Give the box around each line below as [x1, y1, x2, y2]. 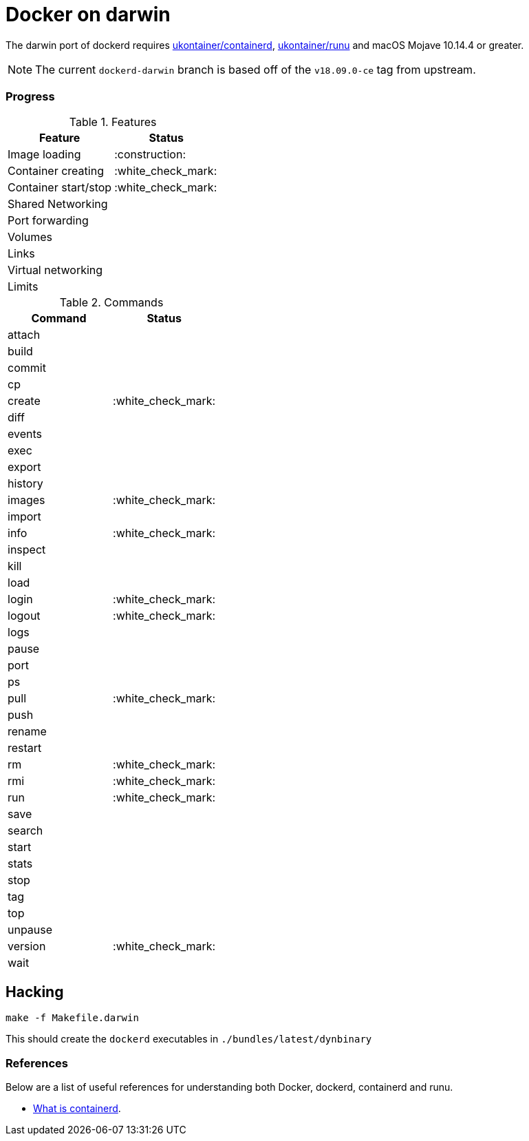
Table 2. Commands [59, 295, 164, 309]
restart [8, 740, 42, 755]
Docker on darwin [6, 3, 171, 26]
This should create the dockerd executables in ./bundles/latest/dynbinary [6, 1033, 372, 1045]
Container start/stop [8, 180, 112, 194]
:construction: [114, 147, 186, 161]
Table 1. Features [69, 114, 157, 129]
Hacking [6, 983, 64, 1001]
